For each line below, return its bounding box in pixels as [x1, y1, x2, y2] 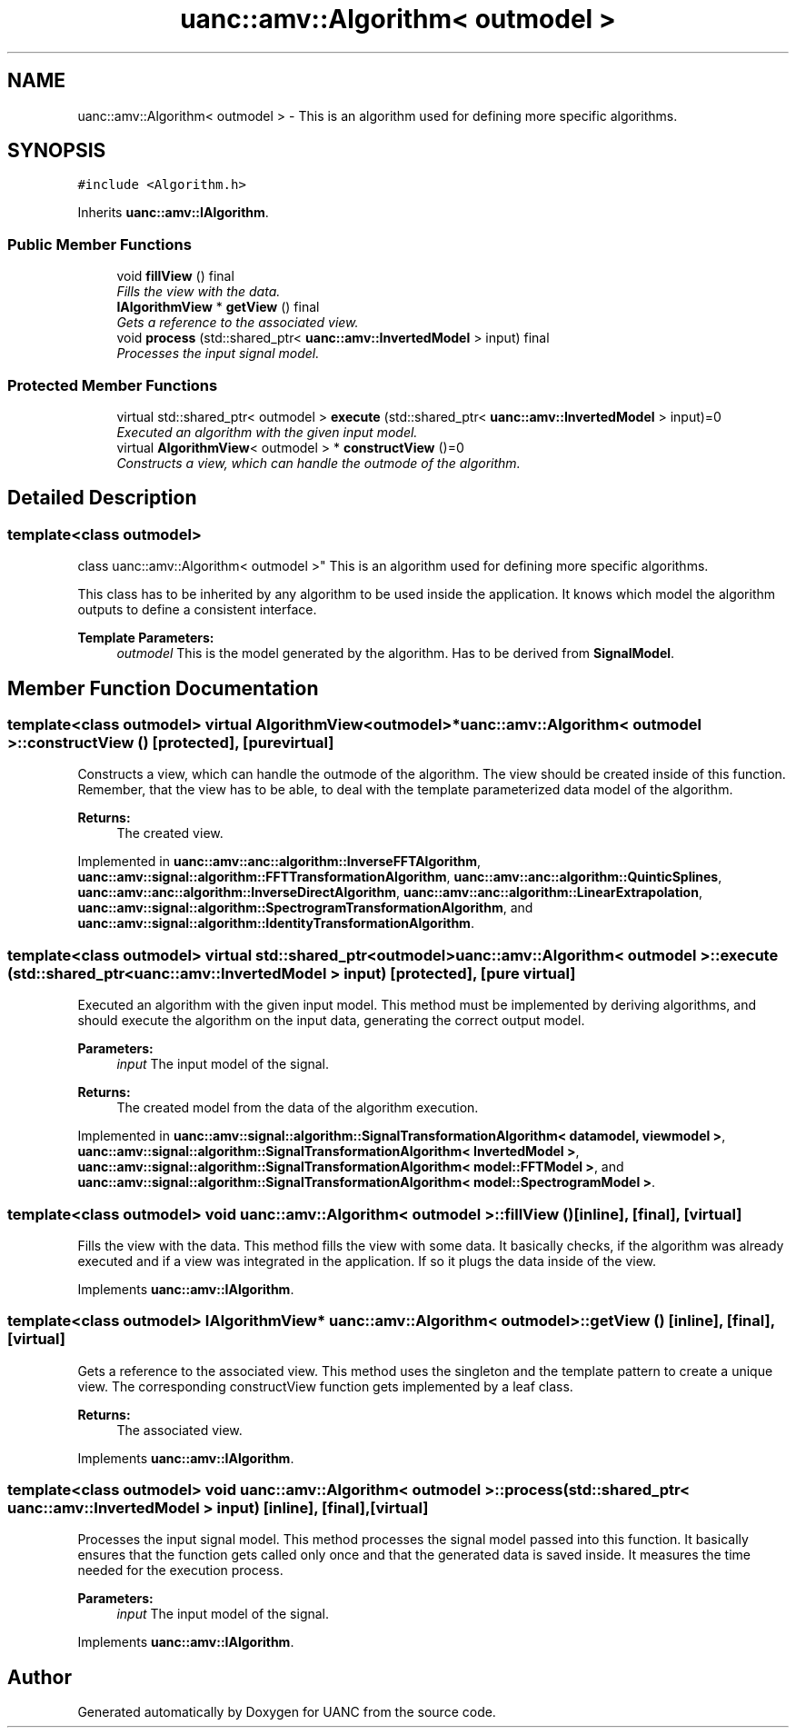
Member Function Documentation [7, 676, 319, 700]
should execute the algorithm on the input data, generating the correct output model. [77, 1012, 585, 1029]
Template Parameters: [77, 630, 214, 646]
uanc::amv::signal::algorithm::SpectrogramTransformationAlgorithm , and [77, 900, 533, 916]
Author [7, 1665, 72, 1689]
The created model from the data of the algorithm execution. [116, 1100, 479, 1116]
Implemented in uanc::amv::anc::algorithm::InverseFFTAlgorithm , [77, 853, 482, 870]
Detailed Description [7, 486, 197, 510]
